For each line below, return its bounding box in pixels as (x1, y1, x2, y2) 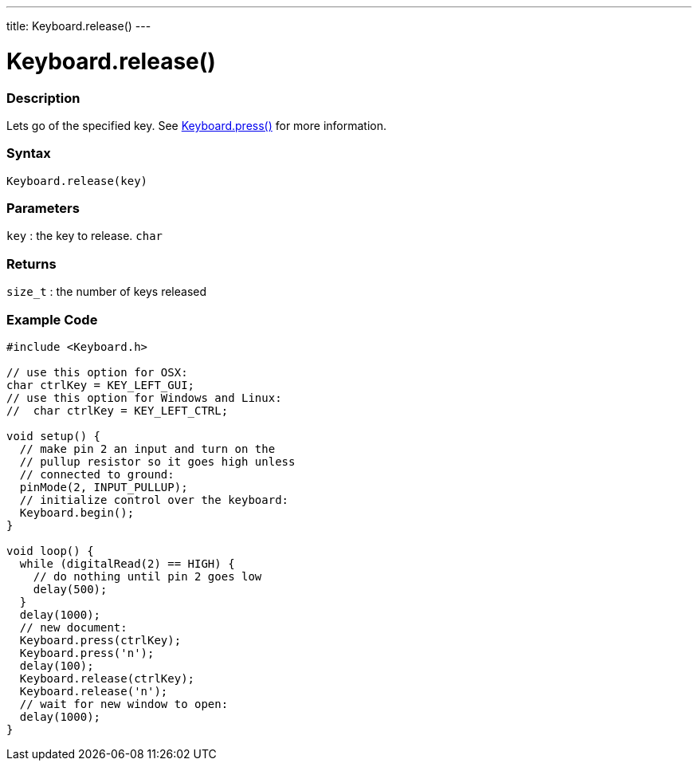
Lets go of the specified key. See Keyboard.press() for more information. (6, 118, 387, 132)
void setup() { (6, 429, 101, 442)
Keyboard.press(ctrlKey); (19, 633, 182, 647)
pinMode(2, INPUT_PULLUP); (19, 480, 188, 494)
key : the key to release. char (6, 229, 163, 243)
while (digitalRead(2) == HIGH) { (19, 557, 235, 570)
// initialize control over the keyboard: (19, 493, 289, 506)
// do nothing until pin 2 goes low (33, 569, 262, 583)
